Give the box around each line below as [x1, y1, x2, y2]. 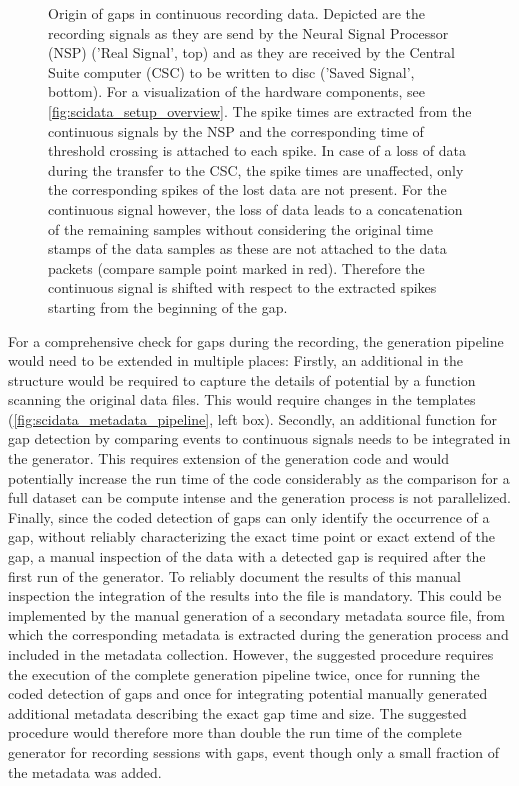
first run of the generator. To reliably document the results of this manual [8, 565, 461, 586]
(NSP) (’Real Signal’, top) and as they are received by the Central [48, 42, 455, 63]
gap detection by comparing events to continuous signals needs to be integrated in [8, 428, 511, 449]
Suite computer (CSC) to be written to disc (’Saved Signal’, [48, 61, 415, 82]
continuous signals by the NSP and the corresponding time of [48, 120, 424, 141]
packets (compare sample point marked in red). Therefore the [48, 257, 425, 278]
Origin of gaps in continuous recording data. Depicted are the [48, 3, 425, 23]
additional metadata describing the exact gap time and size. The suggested [8, 702, 467, 723]
